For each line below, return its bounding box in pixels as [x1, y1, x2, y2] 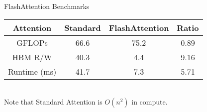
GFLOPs [16, 36, 48, 48]
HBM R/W [12, 51, 52, 63]
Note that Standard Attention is [4, 97, 103, 107]
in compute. [131, 97, 168, 107]
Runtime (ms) [8, 65, 57, 77]
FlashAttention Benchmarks [4, 1, 90, 11]
